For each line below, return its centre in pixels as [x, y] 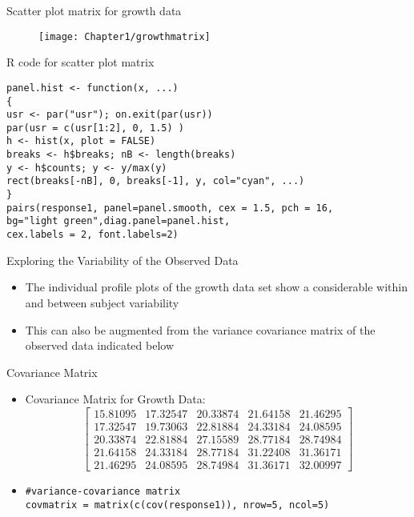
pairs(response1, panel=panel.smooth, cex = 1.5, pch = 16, [170, 208]
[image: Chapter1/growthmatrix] [125, 36]
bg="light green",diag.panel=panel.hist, [119, 221]
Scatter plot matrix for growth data [94, 10]
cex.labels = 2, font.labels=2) [92, 235]
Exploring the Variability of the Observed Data [123, 260]
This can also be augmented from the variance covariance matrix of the [200, 329]
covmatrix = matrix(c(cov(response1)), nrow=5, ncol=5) [177, 505]
